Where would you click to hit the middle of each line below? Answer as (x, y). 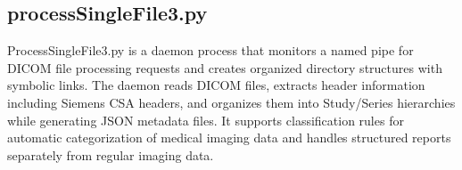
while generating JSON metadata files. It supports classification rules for (206, 120)
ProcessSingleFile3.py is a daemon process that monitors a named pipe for (210, 50)
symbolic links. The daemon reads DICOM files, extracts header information (216, 85)
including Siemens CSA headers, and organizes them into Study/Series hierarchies (231, 102)
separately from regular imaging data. (111, 154)
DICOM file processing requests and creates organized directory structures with (225, 67)
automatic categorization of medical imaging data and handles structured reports (229, 138)
